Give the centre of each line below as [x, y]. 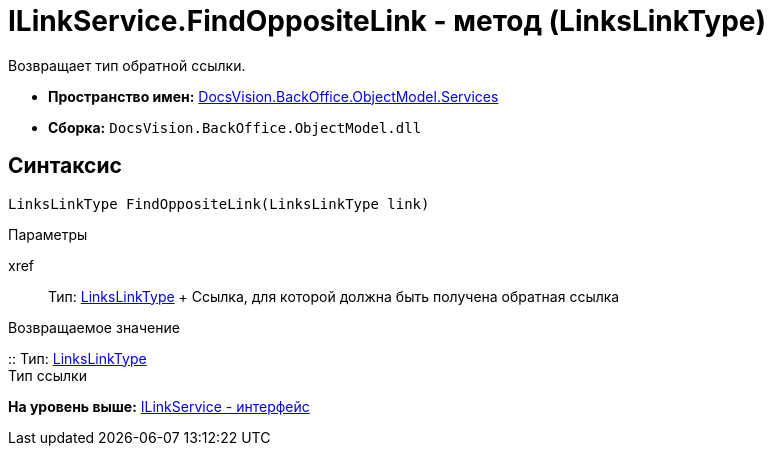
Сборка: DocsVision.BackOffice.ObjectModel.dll [235, 127]
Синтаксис [65, 166]
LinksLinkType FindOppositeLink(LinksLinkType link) [219, 203]
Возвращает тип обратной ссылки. [127, 65]
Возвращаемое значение [94, 327]
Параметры [48, 234]
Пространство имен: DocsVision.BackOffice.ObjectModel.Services [273, 96]
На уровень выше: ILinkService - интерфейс [159, 406]
